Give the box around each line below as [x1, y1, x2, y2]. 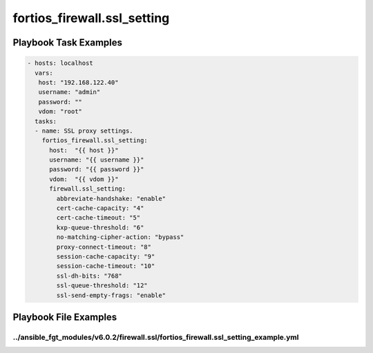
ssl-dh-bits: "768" [56, 271, 122, 280]
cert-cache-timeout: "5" [56, 214, 141, 222]
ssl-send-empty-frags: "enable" [56, 291, 166, 299]
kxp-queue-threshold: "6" [56, 223, 144, 231]
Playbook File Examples [12, 311, 117, 323]
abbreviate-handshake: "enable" [56, 194, 166, 202]
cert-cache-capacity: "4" [56, 204, 144, 212]
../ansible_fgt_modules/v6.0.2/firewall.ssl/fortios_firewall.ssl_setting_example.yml [12, 332, 299, 342]
